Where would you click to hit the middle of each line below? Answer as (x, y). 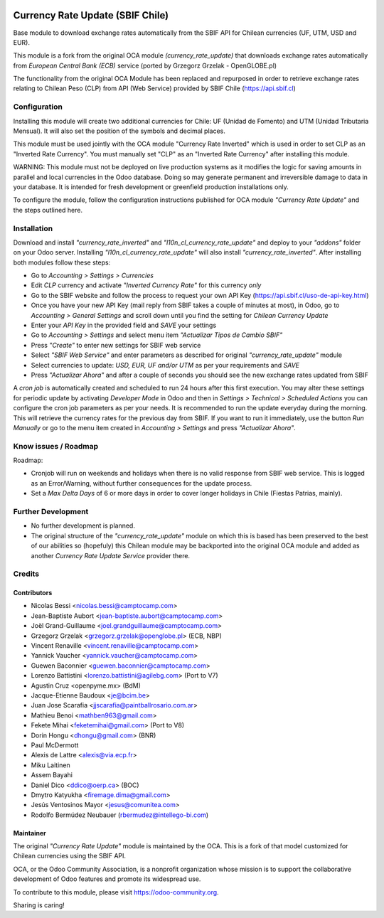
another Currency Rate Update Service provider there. (111, 555)
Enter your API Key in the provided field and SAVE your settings (124, 325)
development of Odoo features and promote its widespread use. (107, 879)
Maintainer (30, 833)
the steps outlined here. (48, 210)
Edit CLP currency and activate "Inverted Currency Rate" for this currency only (146, 285)
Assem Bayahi (52, 775)
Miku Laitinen (50, 765)
